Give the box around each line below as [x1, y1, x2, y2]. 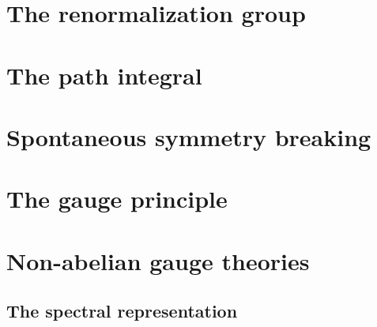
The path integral [6, 58, 202, 91]
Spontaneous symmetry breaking [6, 120, 371, 152]
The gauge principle [6, 182, 228, 215]
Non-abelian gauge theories [6, 244, 310, 276]
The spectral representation [6, 299, 238, 323]
